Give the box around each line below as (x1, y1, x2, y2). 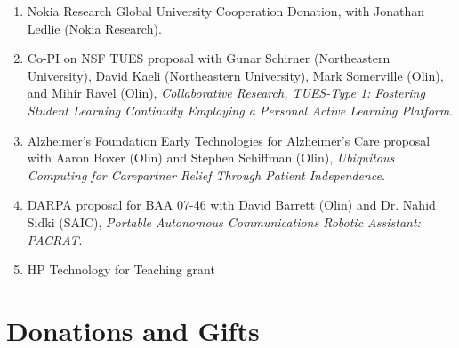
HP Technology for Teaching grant (27, 260, 215, 279)
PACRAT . (27, 230, 83, 249)
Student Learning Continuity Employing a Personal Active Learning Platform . (27, 100, 454, 119)
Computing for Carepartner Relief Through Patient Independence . (27, 165, 385, 184)
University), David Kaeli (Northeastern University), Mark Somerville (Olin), (27, 66, 444, 84)
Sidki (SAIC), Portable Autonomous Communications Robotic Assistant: (27, 212, 421, 231)
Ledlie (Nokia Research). (27, 19, 162, 37)
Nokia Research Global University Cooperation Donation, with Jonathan (27, 2, 425, 20)
